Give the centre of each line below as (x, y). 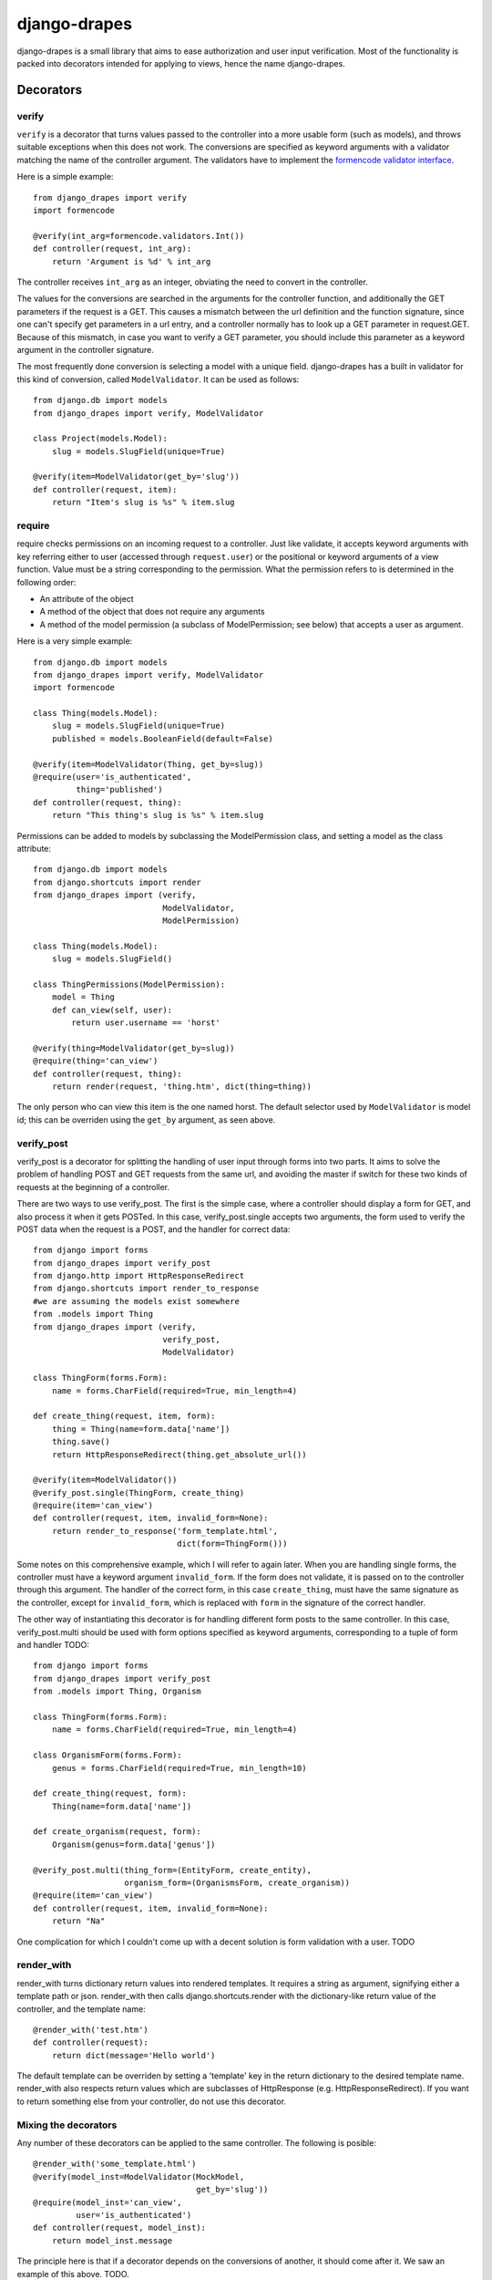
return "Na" (78, 1921)
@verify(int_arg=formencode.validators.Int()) (139, 236)
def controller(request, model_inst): (120, 2228)
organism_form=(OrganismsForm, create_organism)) (237, 1883)
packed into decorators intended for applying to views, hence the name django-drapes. (181, 63)
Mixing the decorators (67, 2125)
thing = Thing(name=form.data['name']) (141, 1429)
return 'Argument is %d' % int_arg (131, 261)
